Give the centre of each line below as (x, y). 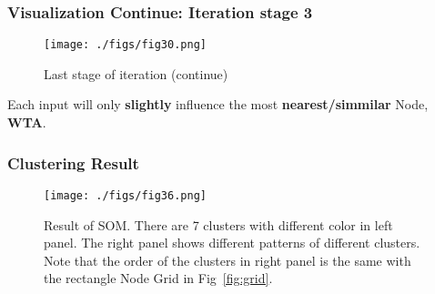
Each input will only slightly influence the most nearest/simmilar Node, (218, 104)
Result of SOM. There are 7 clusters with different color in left (218, 224)
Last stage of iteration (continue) (136, 73)
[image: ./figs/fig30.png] (125, 45)
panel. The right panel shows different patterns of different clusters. (232, 243)
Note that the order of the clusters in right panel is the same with (228, 260)
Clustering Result (73, 162)
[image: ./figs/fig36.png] (125, 195)
